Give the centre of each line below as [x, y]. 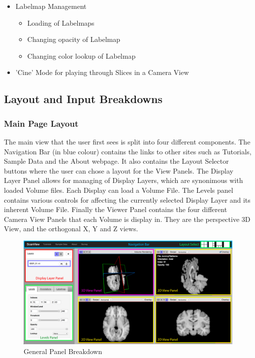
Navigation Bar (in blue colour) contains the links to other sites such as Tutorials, [128, 151]
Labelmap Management [51, 6]
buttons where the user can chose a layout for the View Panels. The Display [119, 170]
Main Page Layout [41, 123]
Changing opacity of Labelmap [74, 39]
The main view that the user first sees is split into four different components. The [127, 141]
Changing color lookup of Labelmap [81, 55]
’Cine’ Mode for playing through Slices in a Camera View [102, 72]
